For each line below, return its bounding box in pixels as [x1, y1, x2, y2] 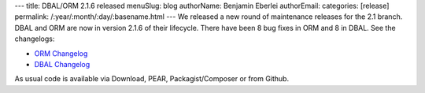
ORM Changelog [34, 48, 88, 58]
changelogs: [14, 34, 55, 43]
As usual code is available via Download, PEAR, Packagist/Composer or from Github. [14, 74, 290, 84]
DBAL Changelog [34, 59, 91, 69]
